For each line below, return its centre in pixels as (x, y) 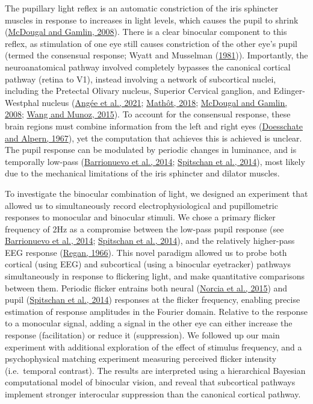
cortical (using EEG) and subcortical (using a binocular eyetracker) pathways (148, 264)
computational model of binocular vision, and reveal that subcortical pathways (150, 382)
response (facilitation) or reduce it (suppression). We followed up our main (142, 335)
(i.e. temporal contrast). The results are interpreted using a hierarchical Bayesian (155, 370)
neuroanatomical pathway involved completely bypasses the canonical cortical (148, 67)
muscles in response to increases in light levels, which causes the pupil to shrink (152, 20)
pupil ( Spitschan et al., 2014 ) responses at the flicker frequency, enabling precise (153, 300)
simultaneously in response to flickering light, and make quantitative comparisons (155, 276)
